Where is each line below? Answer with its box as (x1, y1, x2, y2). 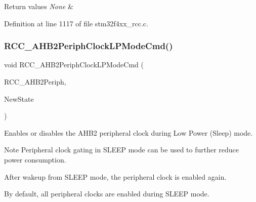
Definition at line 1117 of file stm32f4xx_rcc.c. (4, 18, 148, 28)
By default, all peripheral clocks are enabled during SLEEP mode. (4, 188, 209, 199)
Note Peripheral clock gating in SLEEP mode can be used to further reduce (4, 144, 239, 155)
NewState (4, 93, 34, 104)
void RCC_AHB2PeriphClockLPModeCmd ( (4, 59, 144, 70)
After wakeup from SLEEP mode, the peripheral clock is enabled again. (4, 171, 227, 182)
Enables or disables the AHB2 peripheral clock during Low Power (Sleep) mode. (4, 127, 253, 138)
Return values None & (4, 1, 73, 11)
